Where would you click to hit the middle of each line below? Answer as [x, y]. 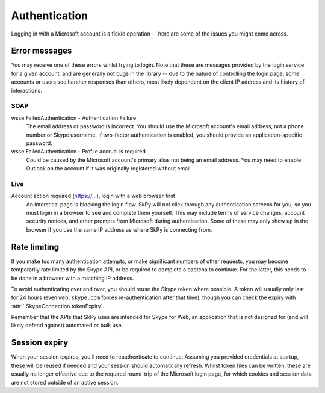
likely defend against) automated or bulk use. [67, 326]
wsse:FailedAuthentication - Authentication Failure [74, 118]
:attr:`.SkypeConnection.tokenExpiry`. [58, 306]
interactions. [26, 90]
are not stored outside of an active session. [65, 382]
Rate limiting [35, 247]
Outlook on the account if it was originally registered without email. [109, 169]
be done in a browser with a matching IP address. [73, 278]
